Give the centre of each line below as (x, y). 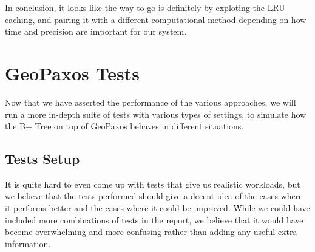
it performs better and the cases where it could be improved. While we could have (157, 208)
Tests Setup (42, 159)
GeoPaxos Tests (72, 73)
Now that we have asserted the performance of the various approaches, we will (151, 102)
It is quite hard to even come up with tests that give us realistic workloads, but (153, 184)
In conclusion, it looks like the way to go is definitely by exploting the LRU (145, 7)
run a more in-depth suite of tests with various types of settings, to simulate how (156, 114)
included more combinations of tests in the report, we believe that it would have (154, 220)
